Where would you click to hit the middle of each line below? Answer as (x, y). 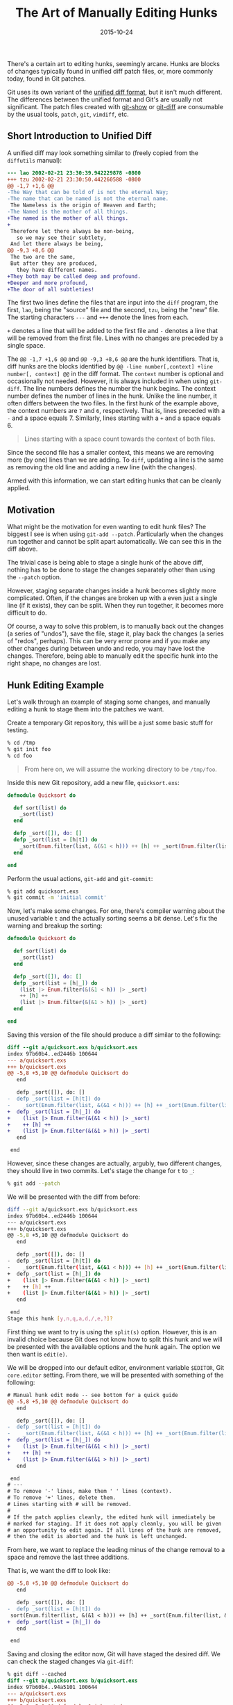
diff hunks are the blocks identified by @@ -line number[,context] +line (110, 366)
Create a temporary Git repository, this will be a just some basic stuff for (110, 722)
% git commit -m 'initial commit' (57, 898)
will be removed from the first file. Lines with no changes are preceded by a (115, 338)
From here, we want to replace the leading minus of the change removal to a (116, 1550)
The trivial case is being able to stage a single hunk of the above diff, (105, 563)
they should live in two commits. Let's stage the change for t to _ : (101, 1171)
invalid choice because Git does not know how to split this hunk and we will (115, 1339)
